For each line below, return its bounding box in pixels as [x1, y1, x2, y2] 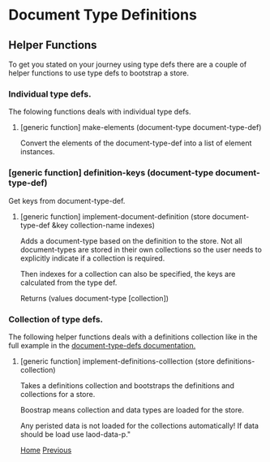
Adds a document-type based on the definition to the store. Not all [19, 235, 242, 245]
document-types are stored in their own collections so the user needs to [19, 244, 262, 254]
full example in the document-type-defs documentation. [8, 340, 196, 350]
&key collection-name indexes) [51, 220, 156, 230]
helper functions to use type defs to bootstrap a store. [8, 68, 189, 78]
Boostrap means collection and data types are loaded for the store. [19, 404, 245, 415]
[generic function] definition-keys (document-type [8, 167, 214, 179]
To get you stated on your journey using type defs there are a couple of [8, 59, 247, 69]
